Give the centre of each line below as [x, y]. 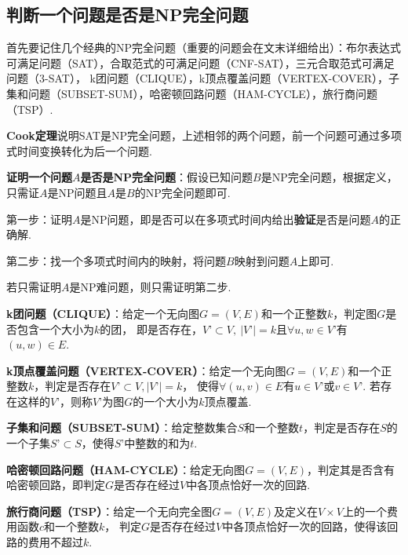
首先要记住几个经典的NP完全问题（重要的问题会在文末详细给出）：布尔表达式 [204, 47]
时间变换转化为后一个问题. [84, 150]
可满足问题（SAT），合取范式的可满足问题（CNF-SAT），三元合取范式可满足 [200, 62]
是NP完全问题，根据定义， [329, 177]
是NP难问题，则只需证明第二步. [150, 287]
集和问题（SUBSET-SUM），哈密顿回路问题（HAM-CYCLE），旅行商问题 [192, 93]
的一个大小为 [166, 401]
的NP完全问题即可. [182, 192]
